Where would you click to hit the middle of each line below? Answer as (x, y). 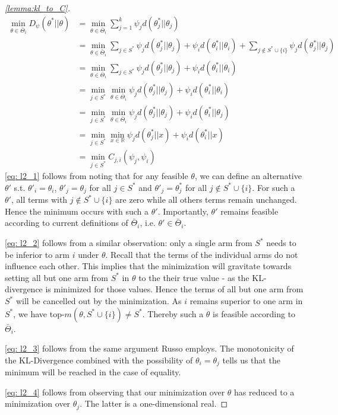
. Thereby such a (173, 313)
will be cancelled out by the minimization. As (99, 301)
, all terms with (39, 199)
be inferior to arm (37, 254)
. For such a (274, 187)
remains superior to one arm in (246, 301)
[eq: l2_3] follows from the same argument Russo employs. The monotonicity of (149, 348)
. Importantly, (183, 211)
